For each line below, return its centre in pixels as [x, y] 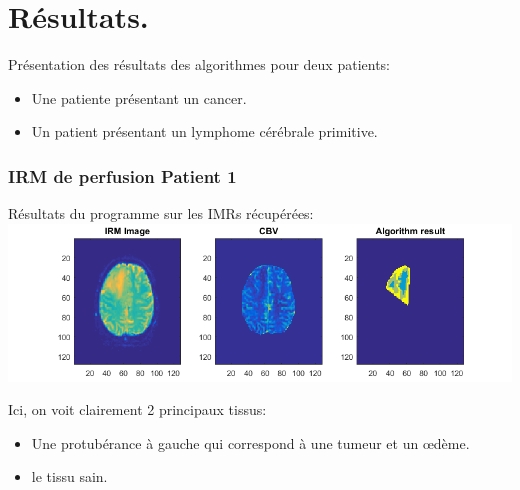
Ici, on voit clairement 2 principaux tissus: [137, 409]
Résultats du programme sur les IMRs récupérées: [161, 213]
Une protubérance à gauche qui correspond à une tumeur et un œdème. [250, 442]
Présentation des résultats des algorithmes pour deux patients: [199, 64]
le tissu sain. [69, 476]
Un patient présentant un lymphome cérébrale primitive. [204, 131]
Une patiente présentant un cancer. [139, 97]
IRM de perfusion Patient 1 [122, 175]
